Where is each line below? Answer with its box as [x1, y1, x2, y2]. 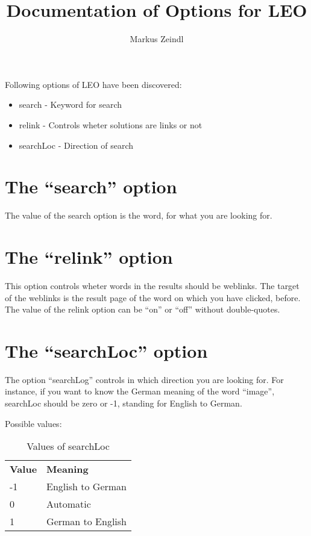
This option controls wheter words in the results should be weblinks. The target [5, 279, 300, 291]
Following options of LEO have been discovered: [5, 78, 182, 90]
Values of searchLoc [27, 439, 110, 453]
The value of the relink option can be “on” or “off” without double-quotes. [5, 303, 280, 316]
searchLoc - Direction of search [19, 139, 134, 151]
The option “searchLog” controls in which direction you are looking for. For [5, 373, 284, 385]
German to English [46, 514, 127, 529]
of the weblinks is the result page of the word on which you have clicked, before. [5, 291, 301, 304]
